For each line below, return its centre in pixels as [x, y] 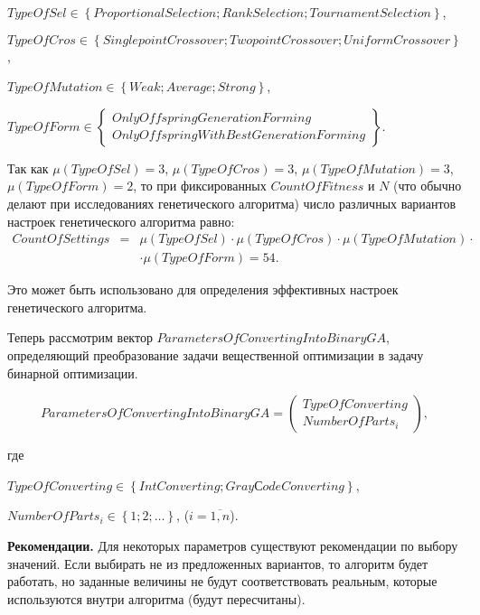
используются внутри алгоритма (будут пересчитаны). [156, 598]
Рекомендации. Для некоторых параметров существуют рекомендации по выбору [233, 545]
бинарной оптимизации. [73, 373]
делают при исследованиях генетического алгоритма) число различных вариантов [232, 203]
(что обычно [428, 186]
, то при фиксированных [200, 186]
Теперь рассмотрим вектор [80, 337]
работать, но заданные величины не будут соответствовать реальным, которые [222, 581]
